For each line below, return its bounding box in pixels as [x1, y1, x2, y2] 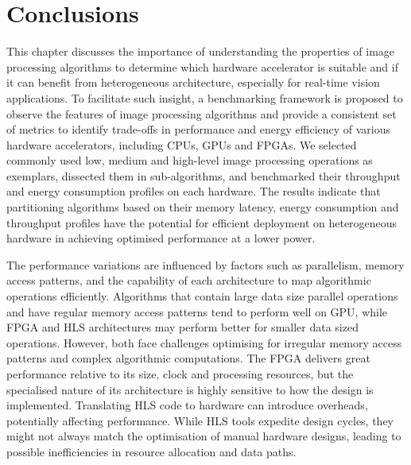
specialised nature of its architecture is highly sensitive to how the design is [6, 381, 374, 397]
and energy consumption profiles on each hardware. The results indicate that [6, 183, 381, 200]
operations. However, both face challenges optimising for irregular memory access [6, 334, 402, 351]
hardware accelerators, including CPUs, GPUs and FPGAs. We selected [6, 136, 357, 153]
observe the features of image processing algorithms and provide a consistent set [6, 105, 397, 122]
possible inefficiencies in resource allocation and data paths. [6, 443, 297, 459]
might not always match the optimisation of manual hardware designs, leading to [6, 428, 401, 444]
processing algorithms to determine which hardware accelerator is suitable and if [6, 58, 398, 75]
